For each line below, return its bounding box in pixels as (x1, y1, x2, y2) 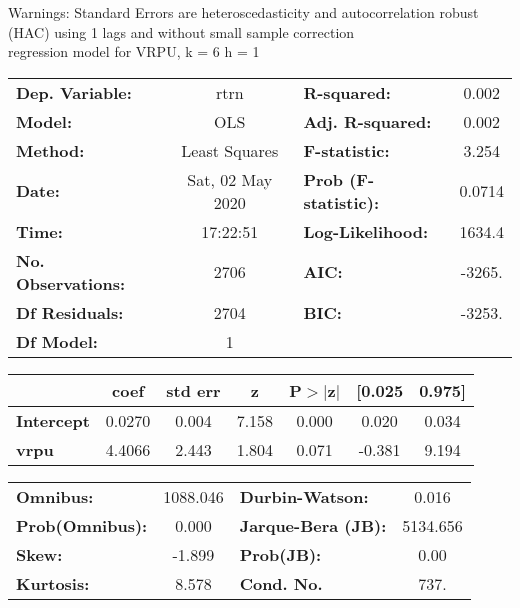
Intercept (16, 408, 90, 432)
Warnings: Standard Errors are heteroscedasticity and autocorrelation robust (8, 2, 479, 22)
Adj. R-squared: (303, 109, 432, 133)
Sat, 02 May (187, 167, 273, 191)
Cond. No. (239, 571, 323, 595)
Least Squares (181, 138, 279, 162)
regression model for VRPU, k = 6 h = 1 (8, 41, 260, 62)
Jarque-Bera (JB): (239, 513, 387, 537)
